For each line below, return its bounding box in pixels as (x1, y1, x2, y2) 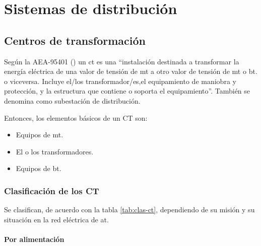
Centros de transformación (4, 32, 146, 48)
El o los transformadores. (16, 146, 94, 156)
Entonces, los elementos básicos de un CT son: (4, 112, 148, 123)
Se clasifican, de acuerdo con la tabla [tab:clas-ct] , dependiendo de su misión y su (4, 204, 255, 215)
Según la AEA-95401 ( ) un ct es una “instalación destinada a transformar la (4, 56, 239, 66)
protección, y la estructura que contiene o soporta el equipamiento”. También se (4, 86, 250, 96)
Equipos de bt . (16, 163, 61, 174)
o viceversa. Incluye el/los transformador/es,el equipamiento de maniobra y (4, 75, 236, 86)
